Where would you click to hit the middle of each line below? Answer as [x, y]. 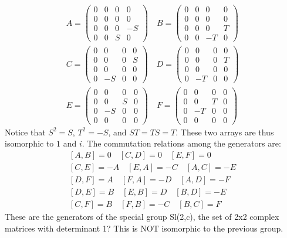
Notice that [25, 132]
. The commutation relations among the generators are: [181, 143]
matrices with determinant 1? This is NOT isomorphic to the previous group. [144, 228]
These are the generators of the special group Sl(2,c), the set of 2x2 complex [142, 216]
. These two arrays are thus [225, 132]
